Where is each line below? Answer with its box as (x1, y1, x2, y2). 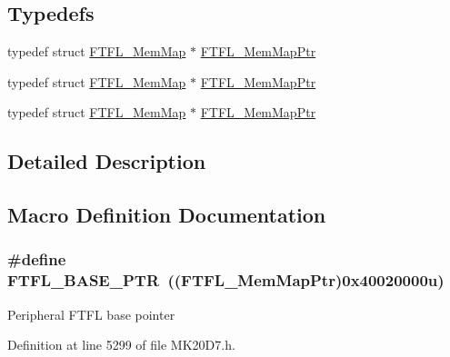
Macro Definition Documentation (7, 201, 326, 229)
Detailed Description (7, 147, 206, 175)
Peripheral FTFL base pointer (7, 304, 175, 323)
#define (7, 248, 66, 271)
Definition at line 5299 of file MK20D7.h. (7, 335, 235, 354)
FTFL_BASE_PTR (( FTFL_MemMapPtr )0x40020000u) (7, 269, 445, 292)
